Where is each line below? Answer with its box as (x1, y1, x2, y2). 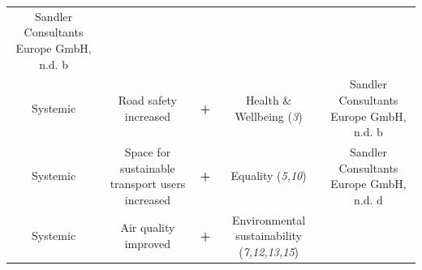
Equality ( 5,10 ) (230, 167, 307, 184)
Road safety (118, 91, 178, 108)
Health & (245, 91, 292, 108)
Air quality (120, 219, 175, 236)
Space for (124, 144, 171, 160)
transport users (110, 175, 186, 192)
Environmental (232, 211, 306, 228)
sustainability (235, 227, 302, 244)
